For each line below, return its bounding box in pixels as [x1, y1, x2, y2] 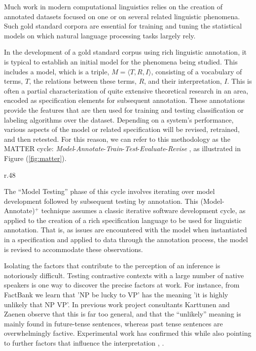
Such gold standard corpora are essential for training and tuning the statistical [4, 21, 242, 31]
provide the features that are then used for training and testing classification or [4, 104, 244, 115]
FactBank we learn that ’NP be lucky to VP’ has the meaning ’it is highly [4, 289, 228, 300]
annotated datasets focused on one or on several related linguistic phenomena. [4, 11, 240, 21]
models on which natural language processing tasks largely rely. [4, 30, 196, 40]
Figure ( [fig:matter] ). [4, 153, 67, 163]
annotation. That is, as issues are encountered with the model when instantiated [4, 224, 247, 235]
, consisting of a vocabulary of [151, 66, 242, 76]
